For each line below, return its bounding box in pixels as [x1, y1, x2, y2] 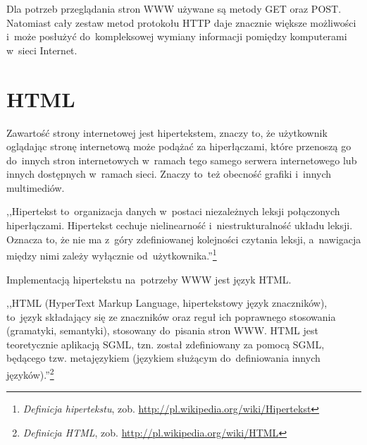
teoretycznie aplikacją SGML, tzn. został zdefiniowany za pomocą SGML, [6, 336, 325, 351]
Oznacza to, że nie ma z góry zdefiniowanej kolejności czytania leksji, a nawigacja [6, 231, 361, 246]
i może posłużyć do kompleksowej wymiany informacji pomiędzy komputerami [6, 29, 347, 44]
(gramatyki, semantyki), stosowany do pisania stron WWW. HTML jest [6, 323, 318, 338]
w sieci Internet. [6, 42, 77, 57]
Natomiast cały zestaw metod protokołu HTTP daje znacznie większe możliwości [6, 15, 356, 30]
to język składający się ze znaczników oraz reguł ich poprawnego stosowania [6, 309, 336, 324]
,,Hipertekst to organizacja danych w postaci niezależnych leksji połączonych [6, 204, 340, 219]
